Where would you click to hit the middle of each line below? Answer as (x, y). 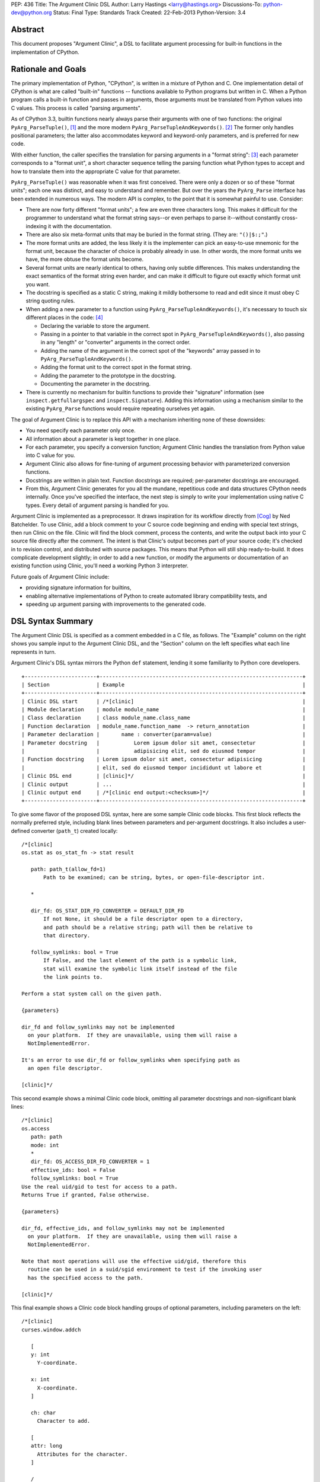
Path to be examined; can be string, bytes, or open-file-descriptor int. (154, 878)
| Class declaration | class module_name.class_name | (164, 718)
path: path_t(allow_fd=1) (68, 869)
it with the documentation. (80, 226)
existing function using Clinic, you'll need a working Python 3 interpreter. (100, 566)
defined (20, 831)
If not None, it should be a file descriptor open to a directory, (143, 919)
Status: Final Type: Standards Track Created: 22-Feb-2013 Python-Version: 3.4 (149, 12)
